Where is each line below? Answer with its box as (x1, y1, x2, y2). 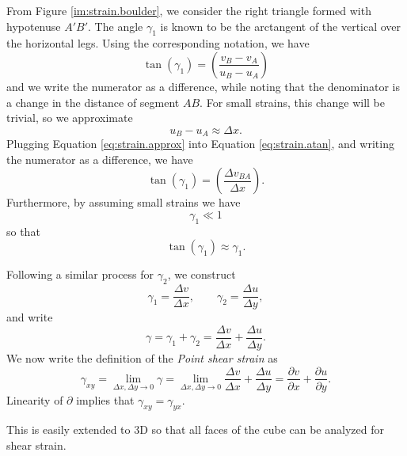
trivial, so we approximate (6, 109, 133, 126)
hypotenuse (6, 17, 61, 34)
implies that (76, 391, 135, 408)
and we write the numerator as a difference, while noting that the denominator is (6, 78, 400, 94)
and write (6, 309, 53, 325)
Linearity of (6, 391, 63, 408)
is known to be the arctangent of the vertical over (160, 17, 401, 34)
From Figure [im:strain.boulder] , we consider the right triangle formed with (6, 2, 371, 18)
